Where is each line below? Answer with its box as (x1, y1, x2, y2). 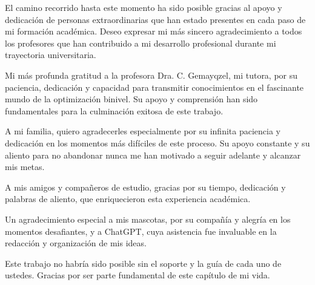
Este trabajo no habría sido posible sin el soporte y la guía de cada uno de (5, 257, 282, 269)
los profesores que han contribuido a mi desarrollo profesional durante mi (5, 36, 276, 49)
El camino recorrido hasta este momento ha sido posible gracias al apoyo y (5, 1, 282, 13)
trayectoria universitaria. (5, 48, 96, 61)
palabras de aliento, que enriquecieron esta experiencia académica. (5, 192, 251, 205)
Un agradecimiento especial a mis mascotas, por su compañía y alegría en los (5, 212, 291, 225)
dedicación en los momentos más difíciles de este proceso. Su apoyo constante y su (5, 136, 310, 149)
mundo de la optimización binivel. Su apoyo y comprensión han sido (5, 93, 258, 105)
